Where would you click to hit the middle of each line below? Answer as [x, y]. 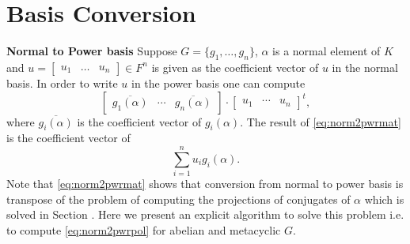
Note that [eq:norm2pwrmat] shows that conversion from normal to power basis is [205, 184]
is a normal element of [326, 51]
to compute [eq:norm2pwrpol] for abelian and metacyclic [144, 229]
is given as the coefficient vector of [235, 67]
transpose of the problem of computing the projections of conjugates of [178, 199]
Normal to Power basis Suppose [92, 51]
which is [384, 199]
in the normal [365, 67]
